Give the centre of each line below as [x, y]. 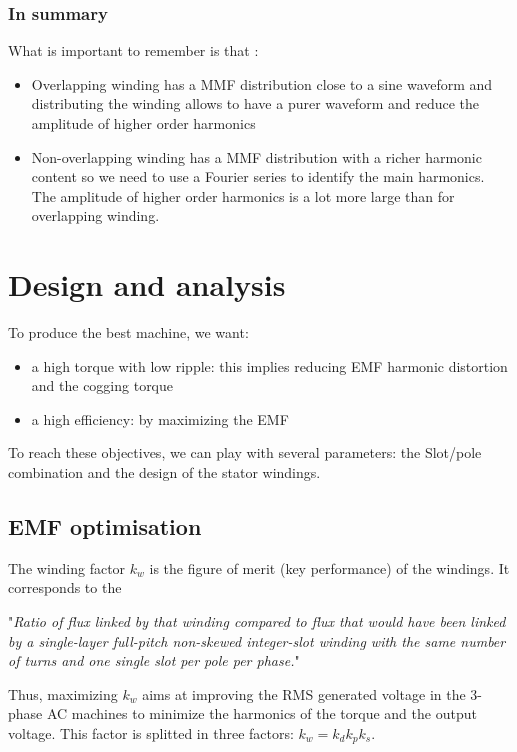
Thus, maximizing [63, 693]
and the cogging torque [102, 385]
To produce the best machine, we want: [128, 332]
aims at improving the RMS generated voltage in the [304, 693]
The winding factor [67, 567]
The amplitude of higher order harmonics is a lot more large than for [243, 195]
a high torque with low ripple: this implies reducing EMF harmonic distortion [269, 365]
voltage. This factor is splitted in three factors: [151, 733]
